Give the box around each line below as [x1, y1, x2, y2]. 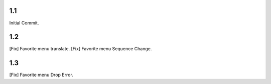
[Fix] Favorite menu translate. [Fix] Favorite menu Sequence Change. [9, 46, 152, 52]
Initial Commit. [9, 20, 39, 26]
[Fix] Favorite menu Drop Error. [9, 72, 74, 78]
